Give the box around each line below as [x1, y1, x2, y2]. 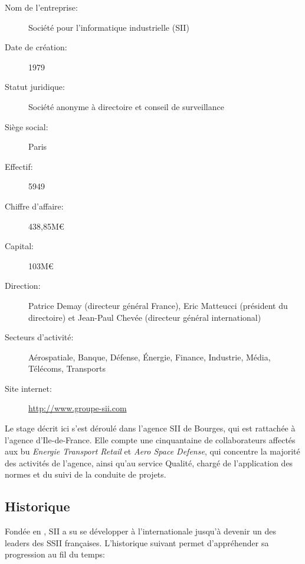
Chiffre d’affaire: [5, 199, 64, 212]
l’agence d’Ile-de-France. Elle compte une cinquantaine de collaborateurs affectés [5, 433, 296, 446]
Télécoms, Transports [28, 362, 106, 375]
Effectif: [5, 160, 33, 172]
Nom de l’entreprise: [5, 1, 78, 13]
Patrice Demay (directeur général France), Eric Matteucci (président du [28, 299, 288, 311]
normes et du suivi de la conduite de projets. [5, 468, 166, 481]
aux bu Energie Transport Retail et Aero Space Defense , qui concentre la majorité [5, 445, 300, 457]
